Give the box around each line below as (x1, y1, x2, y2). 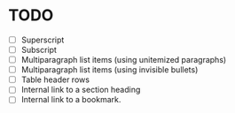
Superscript (20, 34, 65, 45)
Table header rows (20, 74, 90, 85)
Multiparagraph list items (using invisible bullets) (20, 64, 199, 75)
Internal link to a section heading (20, 85, 141, 95)
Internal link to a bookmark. (20, 94, 121, 105)
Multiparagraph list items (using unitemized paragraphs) (20, 55, 227, 65)
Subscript (20, 45, 57, 55)
